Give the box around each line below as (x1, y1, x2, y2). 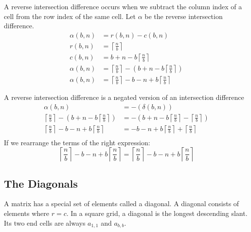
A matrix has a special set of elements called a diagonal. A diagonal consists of (4, 198, 239, 209)
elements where (4, 208, 50, 218)
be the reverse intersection (144, 11, 223, 21)
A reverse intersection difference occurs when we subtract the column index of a (4, 1, 242, 11)
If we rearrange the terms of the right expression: (4, 137, 150, 147)
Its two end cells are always (4, 217, 86, 228)
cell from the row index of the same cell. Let (4, 11, 136, 21)
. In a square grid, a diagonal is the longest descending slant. (66, 208, 248, 218)
